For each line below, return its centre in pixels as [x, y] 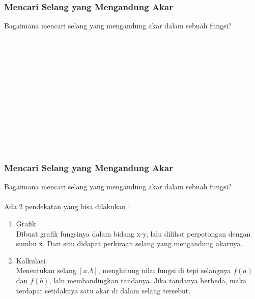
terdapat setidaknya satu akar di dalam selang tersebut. [103, 290]
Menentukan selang [46, 270]
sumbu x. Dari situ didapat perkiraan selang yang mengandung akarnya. [129, 243]
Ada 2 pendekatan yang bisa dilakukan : [67, 206]
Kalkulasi [31, 260]
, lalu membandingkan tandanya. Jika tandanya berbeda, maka [148, 280]
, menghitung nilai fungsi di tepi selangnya [164, 270]
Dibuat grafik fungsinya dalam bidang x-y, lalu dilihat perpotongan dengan [133, 233]
